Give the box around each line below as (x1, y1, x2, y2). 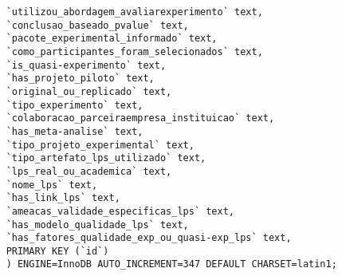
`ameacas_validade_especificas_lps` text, (6, 205, 234, 217)
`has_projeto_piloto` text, (6, 73, 155, 85)
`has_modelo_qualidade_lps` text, (6, 219, 189, 231)
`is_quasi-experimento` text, (6, 59, 167, 71)
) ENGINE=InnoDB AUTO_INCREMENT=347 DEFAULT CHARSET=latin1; (6, 258, 337, 270)
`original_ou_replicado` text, (6, 85, 172, 97)
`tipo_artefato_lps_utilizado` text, (6, 152, 206, 164)
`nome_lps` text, (6, 179, 98, 191)
